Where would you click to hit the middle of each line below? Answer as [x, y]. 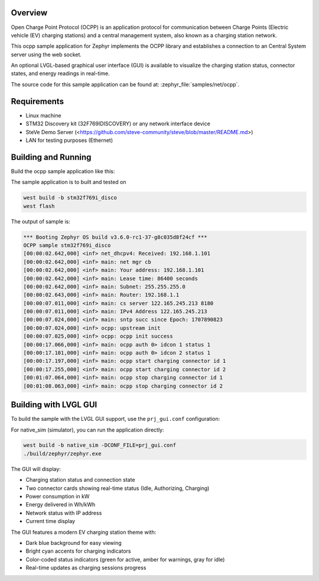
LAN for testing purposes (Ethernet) [69, 140]
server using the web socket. [46, 54]
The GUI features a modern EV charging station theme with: [84, 532]
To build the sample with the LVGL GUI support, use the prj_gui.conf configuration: [115, 419]
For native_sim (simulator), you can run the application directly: [87, 430]
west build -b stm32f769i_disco [70, 198]
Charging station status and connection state [80, 480]
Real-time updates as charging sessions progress [86, 568]
